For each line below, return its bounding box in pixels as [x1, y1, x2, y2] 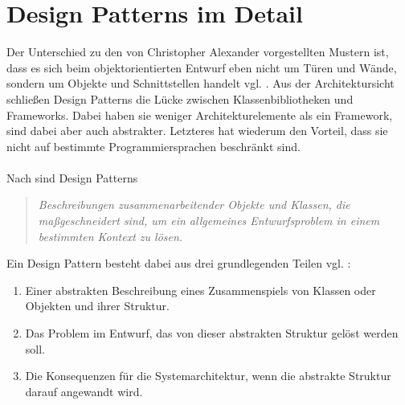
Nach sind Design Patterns [6, 169, 138, 186]
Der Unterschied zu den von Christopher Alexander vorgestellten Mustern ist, [6, 43, 389, 60]
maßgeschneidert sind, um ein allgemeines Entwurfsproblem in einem [38, 212, 380, 229]
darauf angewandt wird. [25, 382, 143, 399]
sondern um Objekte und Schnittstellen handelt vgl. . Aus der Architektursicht [6, 75, 395, 92]
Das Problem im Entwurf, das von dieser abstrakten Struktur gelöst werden [25, 325, 399, 342]
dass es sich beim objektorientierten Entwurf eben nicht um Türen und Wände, [6, 59, 397, 76]
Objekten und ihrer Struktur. [25, 297, 170, 314]
